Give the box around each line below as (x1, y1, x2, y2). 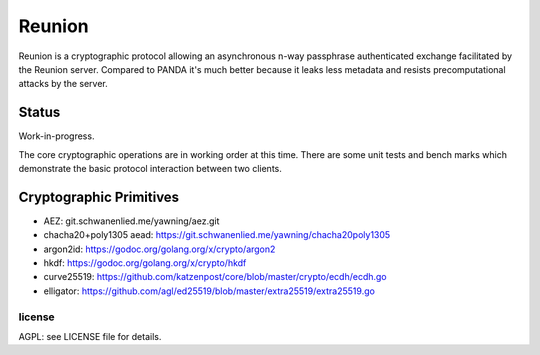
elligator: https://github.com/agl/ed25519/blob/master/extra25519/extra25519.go (43, 285, 375, 297)
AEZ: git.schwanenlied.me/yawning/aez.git (43, 215, 220, 227)
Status (18, 104, 61, 121)
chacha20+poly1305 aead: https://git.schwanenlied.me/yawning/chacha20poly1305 (43, 229, 391, 241)
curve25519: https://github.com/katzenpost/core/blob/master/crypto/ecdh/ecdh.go (43, 271, 387, 283)
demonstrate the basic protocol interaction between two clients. (18, 163, 282, 175)
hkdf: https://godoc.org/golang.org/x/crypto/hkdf (43, 257, 247, 269)
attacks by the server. (18, 78, 109, 90)
